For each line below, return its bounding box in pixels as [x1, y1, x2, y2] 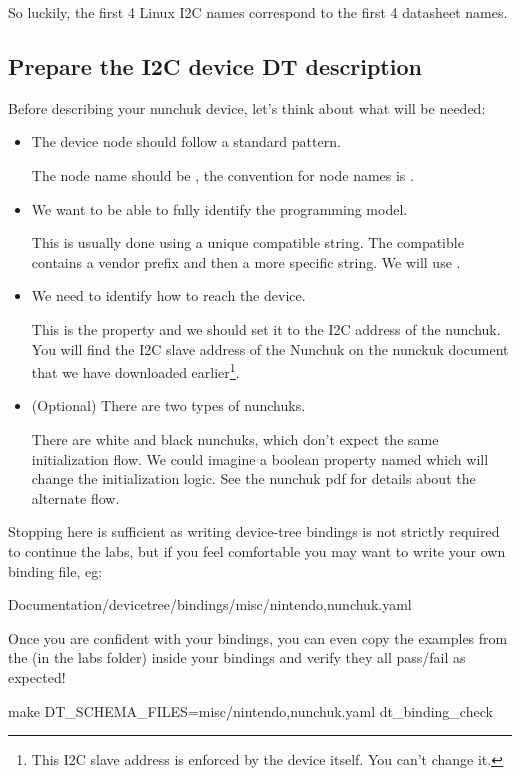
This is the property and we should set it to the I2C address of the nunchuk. [31, 318, 501, 339]
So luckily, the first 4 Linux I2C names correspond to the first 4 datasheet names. [8, 2, 508, 22]
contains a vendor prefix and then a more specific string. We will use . [31, 251, 461, 272]
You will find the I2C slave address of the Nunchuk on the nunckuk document [31, 338, 509, 359]
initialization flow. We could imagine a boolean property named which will [31, 448, 489, 469]
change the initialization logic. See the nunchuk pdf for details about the [31, 468, 476, 489]
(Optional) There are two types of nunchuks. [31, 395, 306, 416]
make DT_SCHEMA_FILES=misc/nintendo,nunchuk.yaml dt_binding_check [8, 700, 493, 721]
